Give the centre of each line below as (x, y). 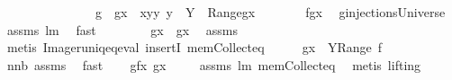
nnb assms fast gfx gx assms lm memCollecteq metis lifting (214, 64)
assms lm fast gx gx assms (122, 29)
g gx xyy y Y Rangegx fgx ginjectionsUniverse (270, 12)
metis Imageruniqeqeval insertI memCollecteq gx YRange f (194, 47)
